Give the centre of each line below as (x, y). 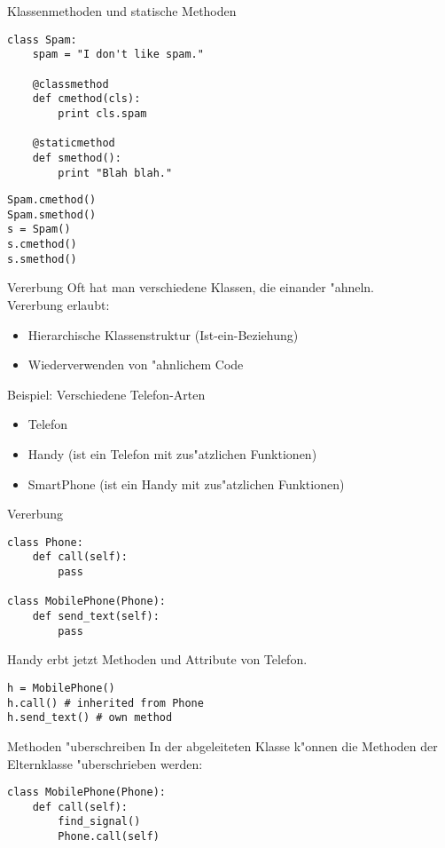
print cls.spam (102, 113)
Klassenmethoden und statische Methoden (122, 11)
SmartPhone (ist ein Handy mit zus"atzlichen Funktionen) (186, 483)
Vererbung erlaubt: (59, 305)
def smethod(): (77, 158)
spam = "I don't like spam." (118, 55)
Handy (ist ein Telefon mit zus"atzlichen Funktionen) (172, 454)
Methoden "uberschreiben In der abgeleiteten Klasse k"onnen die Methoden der (222, 745)
